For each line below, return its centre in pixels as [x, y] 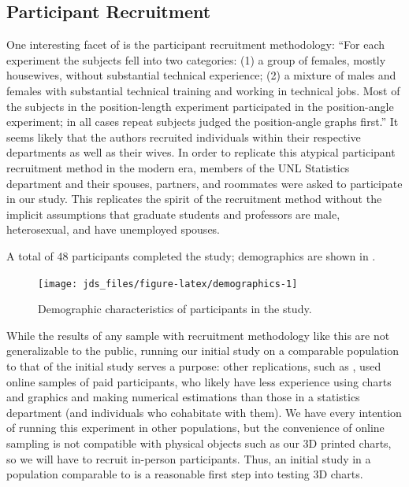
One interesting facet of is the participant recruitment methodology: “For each [196, 44]
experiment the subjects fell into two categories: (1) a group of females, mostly [196, 59]
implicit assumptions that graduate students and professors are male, [173, 214]
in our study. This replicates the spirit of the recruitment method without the [194, 199]
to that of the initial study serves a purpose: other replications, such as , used [194, 365]
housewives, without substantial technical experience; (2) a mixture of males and [201, 75]
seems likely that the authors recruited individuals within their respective [184, 137]
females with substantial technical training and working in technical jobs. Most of [203, 90]
